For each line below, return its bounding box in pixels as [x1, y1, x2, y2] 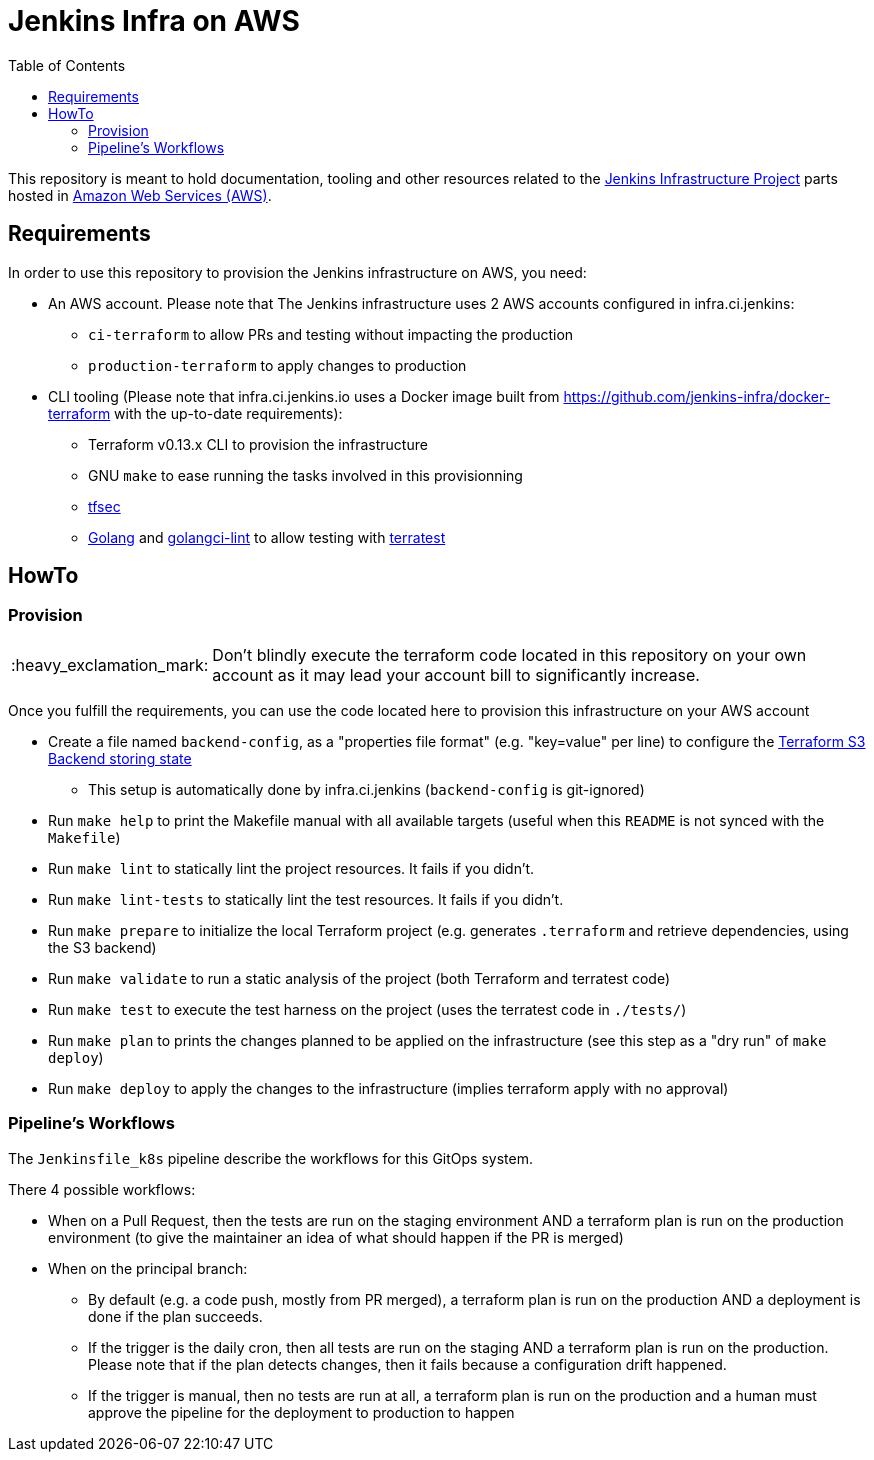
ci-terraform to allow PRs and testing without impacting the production [88, 325, 574, 343]
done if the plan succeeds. [88, 1307, 263, 1325]
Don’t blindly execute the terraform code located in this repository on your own [212, 644, 807, 665]
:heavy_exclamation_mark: [11, 654, 209, 675]
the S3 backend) [48, 938, 157, 956]
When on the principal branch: [48, 1259, 248, 1277]
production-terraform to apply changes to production [88, 356, 467, 374]
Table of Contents [8, 56, 126, 74]
